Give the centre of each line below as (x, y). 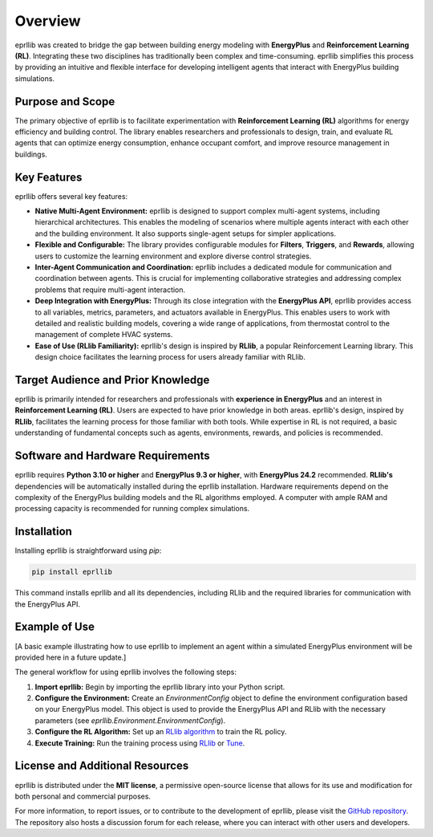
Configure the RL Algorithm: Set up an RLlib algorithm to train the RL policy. (161, 732)
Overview (48, 21)
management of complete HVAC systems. (104, 335)
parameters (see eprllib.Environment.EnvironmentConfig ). (130, 720)
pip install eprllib (72, 572)
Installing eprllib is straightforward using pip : (88, 551)
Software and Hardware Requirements (112, 456)
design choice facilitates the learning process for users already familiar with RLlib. (170, 357)
